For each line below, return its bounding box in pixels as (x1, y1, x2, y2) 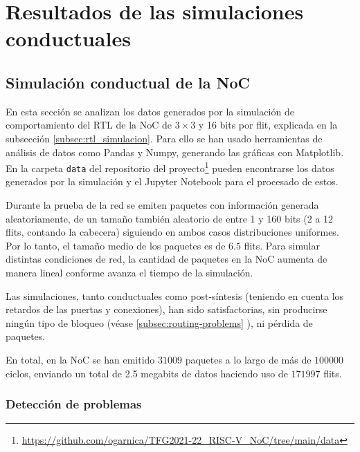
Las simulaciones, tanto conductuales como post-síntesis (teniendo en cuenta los (6, 288, 344, 303)
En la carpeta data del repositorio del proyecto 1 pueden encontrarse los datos (6, 159, 334, 175)
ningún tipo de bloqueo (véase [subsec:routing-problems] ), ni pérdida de (6, 315, 313, 330)
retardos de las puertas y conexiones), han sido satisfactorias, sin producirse (6, 302, 327, 317)
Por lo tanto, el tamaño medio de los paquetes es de (6, 238, 226, 252)
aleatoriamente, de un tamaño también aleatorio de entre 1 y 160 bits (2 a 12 (6, 211, 334, 225)
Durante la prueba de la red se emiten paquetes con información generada (6, 198, 319, 212)
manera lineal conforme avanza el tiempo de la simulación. (6, 265, 253, 280)
